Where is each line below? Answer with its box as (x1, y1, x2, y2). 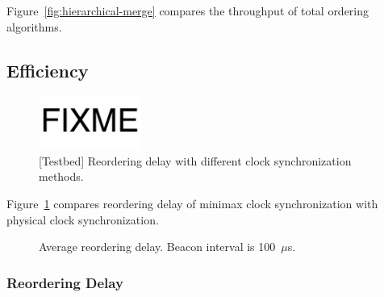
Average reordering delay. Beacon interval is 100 (39, 238, 276, 255)
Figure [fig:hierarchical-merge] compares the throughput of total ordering (6, 2, 369, 19)
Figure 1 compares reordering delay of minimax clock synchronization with (6, 195, 378, 211)
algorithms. (6, 18, 62, 35)
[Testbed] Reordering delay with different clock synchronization (39, 152, 352, 169)
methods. (39, 168, 84, 185)
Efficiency (6, 57, 89, 82)
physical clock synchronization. (6, 211, 159, 228)
